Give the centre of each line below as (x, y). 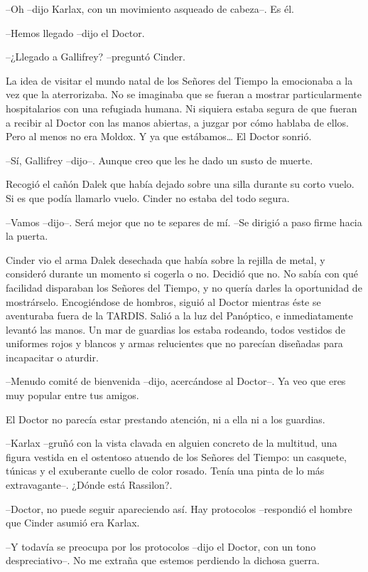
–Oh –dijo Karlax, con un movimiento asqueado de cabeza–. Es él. (150, 9)
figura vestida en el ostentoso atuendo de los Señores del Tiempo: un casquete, (177, 456)
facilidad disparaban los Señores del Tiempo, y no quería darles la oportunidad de (184, 287)
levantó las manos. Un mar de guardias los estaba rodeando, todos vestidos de (175, 329)
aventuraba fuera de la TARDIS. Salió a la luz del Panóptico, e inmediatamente (179, 316)
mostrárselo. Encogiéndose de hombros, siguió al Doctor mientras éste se (163, 301)
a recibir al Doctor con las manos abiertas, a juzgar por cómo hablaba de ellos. (177, 122)
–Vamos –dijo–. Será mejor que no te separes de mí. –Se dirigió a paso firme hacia (184, 222)
